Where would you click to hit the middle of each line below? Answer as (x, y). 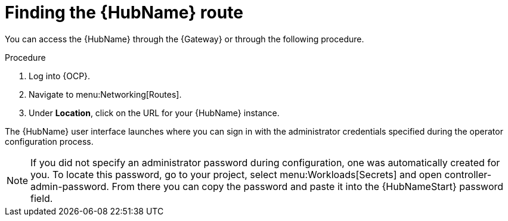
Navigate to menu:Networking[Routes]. (105, 94)
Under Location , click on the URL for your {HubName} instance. (154, 113)
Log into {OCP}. (60, 76)
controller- (468, 174)
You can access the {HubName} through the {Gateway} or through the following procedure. (185, 39)
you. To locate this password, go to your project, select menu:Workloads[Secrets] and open (236, 174)
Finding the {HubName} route (124, 13)
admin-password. (70, 186)
